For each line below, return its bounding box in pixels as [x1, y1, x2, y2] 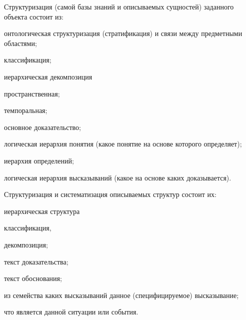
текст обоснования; [4, 273, 62, 283]
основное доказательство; [4, 121, 81, 132]
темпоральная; [4, 105, 47, 115]
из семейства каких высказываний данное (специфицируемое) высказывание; [4, 289, 239, 300]
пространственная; [4, 88, 60, 98]
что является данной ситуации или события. [4, 306, 138, 317]
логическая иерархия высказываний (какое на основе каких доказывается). [4, 172, 231, 182]
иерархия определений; [4, 155, 74, 165]
